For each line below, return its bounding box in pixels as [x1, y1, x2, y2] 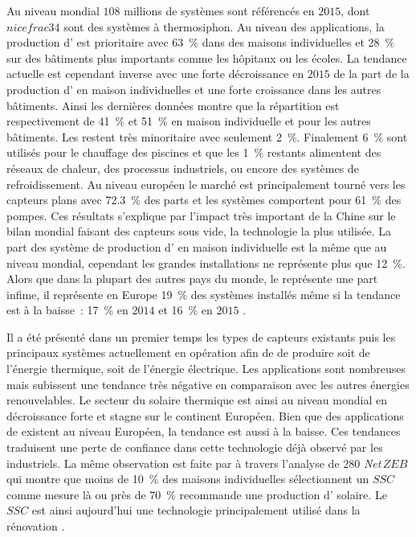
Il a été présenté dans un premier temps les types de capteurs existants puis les [6, 328, 396, 345]
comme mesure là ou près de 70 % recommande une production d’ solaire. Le [6, 486, 387, 502]
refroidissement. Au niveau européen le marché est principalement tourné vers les [6, 175, 406, 192]
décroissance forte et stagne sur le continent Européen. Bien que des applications [6, 407, 404, 424]
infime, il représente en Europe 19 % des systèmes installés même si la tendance [6, 285, 401, 302]
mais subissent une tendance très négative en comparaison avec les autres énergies [6, 375, 410, 392]
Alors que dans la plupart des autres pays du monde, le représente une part [6, 270, 378, 287]
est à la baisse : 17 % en [6, 301, 128, 318]
